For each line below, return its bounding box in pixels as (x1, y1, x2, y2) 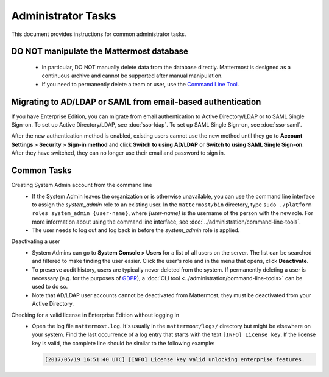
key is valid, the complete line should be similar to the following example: (32, 339, 215, 347)
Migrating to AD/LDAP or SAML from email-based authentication (11, 96, 261, 107)
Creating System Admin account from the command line (11, 181, 152, 189)
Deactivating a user (11, 238, 60, 245)
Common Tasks (11, 165, 73, 176)
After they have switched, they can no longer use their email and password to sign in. (11, 149, 225, 157)
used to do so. (32, 283, 68, 291)
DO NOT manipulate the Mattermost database (11, 46, 189, 57)
